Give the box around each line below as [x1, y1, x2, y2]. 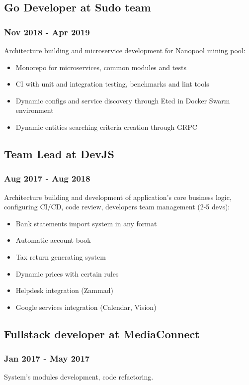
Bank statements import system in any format [15, 218, 157, 228]
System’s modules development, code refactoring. [4, 372, 154, 382]
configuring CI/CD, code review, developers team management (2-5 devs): [4, 201, 230, 212]
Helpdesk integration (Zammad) [15, 285, 113, 295]
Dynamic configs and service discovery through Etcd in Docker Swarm [15, 95, 230, 105]
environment [15, 105, 54, 115]
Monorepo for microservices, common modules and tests [15, 62, 186, 72]
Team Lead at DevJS [4, 146, 114, 161]
